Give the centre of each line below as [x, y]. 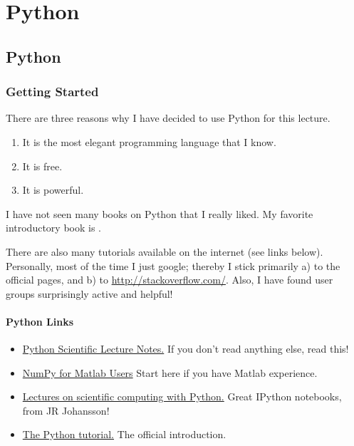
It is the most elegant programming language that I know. [149, 141]
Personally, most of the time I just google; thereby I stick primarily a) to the [173, 265]
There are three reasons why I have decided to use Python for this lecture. [168, 118]
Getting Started [52, 92]
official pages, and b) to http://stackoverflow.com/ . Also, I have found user [170, 280]
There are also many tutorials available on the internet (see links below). [165, 251]
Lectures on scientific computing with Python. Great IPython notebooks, [182, 396]
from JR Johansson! [66, 410]
